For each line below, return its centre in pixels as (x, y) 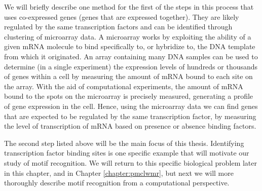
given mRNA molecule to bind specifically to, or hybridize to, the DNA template (130, 46)
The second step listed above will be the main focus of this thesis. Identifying (124, 143)
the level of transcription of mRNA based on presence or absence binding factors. (130, 126)
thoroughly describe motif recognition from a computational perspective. (117, 183)
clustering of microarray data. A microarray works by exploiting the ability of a (128, 36)
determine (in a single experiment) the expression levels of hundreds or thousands (131, 66)
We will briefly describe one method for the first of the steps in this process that (129, 7)
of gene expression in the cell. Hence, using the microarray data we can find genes (131, 106)
